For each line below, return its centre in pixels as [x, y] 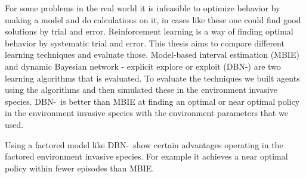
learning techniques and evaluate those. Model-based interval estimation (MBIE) [152, 54]
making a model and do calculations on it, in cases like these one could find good [153, 19]
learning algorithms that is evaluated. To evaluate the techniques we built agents [152, 78]
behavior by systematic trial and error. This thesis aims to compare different [145, 43]
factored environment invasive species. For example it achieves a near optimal [146, 156]
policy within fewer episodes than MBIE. [80, 168]
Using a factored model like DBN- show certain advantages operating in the [144, 144]
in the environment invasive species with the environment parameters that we [146, 113]
